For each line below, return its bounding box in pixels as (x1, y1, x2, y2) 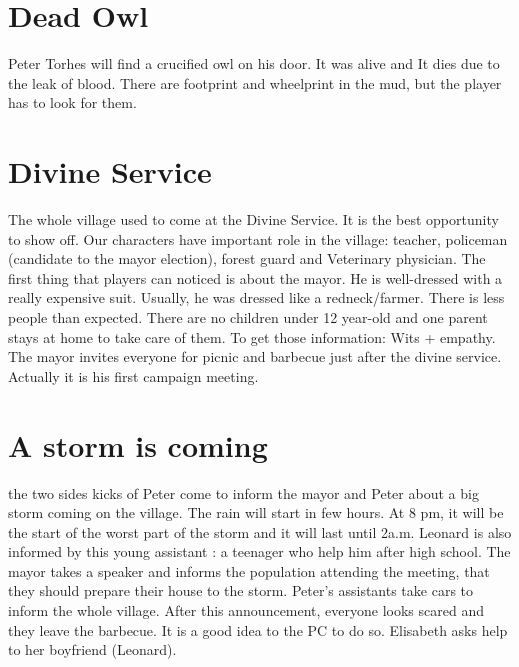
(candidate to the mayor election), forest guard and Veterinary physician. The (8, 248, 486, 269)
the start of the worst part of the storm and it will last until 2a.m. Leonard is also (8, 521, 512, 542)
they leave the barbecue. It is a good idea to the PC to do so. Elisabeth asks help (8, 619, 508, 640)
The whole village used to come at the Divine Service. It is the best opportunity (8, 209, 499, 230)
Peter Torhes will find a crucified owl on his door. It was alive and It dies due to (8, 53, 500, 74)
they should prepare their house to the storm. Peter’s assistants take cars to (8, 580, 474, 601)
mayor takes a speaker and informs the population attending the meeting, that (8, 560, 490, 581)
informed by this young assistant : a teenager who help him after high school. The (8, 541, 511, 562)
